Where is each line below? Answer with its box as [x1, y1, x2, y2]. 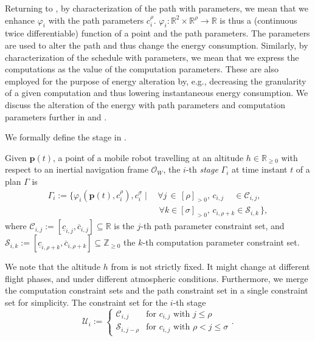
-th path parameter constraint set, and [140, 219, 285, 232]
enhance [5, 13, 35, 26]
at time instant [232, 163, 288, 176]
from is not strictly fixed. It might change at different [111, 260, 310, 273]
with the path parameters [48, 13, 144, 26]
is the [114, 219, 134, 232]
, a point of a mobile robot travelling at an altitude [53, 151, 244, 164]
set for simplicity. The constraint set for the [5, 295, 168, 308]
